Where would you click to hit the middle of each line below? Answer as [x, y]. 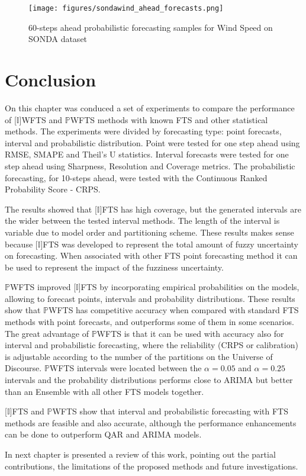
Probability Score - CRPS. [53, 189]
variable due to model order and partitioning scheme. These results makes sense [149, 232]
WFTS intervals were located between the [125, 368]
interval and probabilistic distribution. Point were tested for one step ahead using [152, 142]
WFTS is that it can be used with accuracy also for [190, 333]
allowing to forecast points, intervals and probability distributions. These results [150, 298]
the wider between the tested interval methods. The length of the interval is [142, 221]
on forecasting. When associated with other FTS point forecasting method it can [151, 255]
